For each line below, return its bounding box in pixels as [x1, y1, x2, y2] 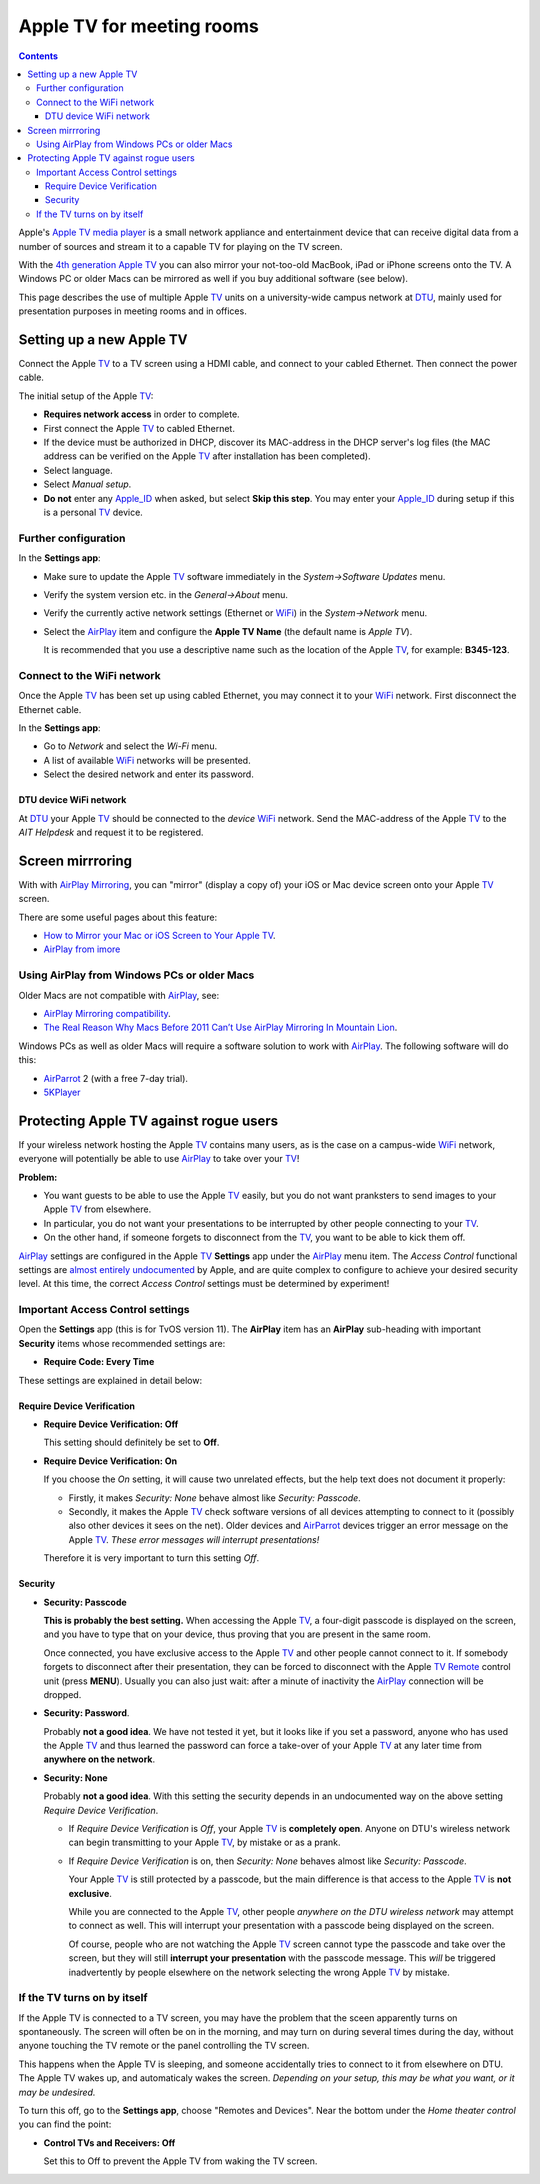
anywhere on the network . [43, 1753, 156, 1765]
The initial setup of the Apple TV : [18, 390, 154, 402]
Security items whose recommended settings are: [18, 1337, 226, 1349]
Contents [18, 50, 59, 62]
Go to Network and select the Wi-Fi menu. [43, 740, 218, 752]
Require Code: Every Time [43, 1356, 155, 1368]
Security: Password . [43, 1707, 130, 1719]
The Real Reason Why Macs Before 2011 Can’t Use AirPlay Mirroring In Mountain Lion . [43, 1021, 398, 1034]
